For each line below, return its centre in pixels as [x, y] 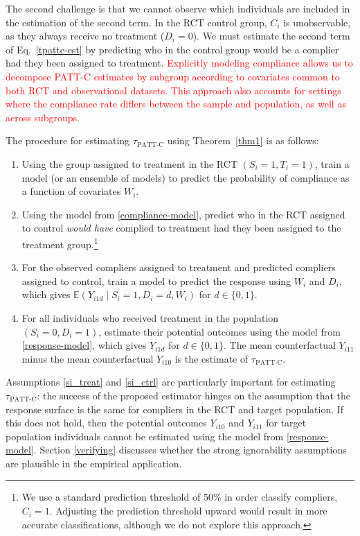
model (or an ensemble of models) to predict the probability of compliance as [186, 177]
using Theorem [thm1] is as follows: [243, 140]
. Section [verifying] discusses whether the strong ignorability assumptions [190, 450]
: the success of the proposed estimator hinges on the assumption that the [193, 395]
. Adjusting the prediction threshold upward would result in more [188, 511]
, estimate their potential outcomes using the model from [219, 331]
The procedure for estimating [68, 140]
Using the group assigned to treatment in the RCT [130, 163]
